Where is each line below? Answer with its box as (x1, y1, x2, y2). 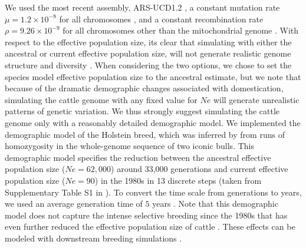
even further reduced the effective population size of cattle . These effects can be (5, 220, 295, 233)
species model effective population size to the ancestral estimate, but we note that (5, 70, 301, 82)
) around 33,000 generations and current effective (111, 163, 288, 175)
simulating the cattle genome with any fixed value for (5, 93, 198, 105)
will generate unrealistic (213, 93, 300, 105)
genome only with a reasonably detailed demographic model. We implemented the (5, 116, 301, 128)
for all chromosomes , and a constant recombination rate (59, 12, 264, 25)
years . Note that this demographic (152, 197, 278, 210)
